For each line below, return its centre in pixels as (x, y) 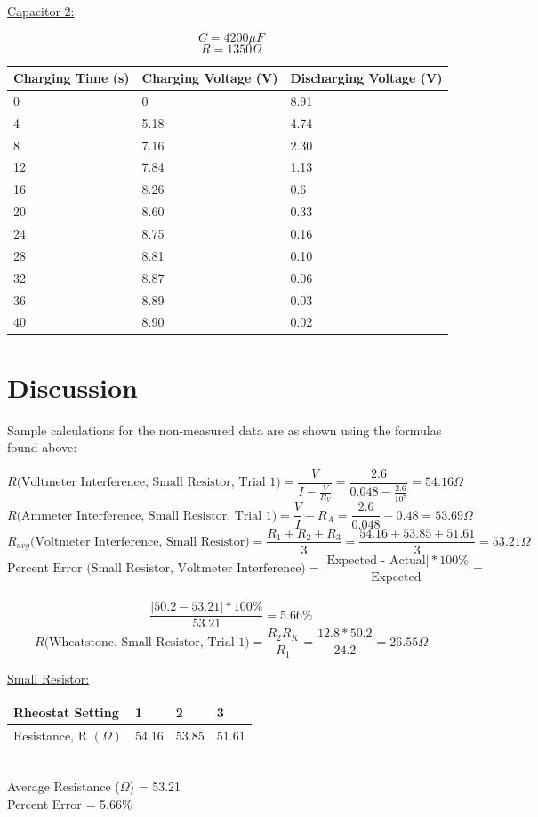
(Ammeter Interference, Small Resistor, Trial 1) (147, 516)
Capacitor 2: (41, 11)
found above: (42, 447)
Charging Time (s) (72, 78)
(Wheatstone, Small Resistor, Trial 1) (147, 642)
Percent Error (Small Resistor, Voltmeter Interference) (157, 569)
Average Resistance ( (64, 786)
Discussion (72, 387)
